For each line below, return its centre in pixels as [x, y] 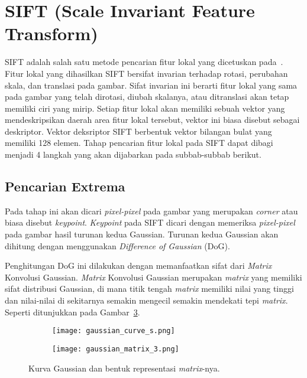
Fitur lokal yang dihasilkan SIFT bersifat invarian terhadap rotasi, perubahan [146, 73]
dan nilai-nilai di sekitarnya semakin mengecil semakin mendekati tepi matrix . [146, 300]
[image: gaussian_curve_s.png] [114, 331]
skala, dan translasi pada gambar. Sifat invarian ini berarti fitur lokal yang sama [151, 85]
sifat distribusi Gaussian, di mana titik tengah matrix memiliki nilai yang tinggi [149, 289]
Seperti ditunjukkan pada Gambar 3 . [72, 312]
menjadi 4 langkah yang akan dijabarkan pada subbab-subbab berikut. [133, 154]
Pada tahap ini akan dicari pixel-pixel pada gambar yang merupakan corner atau [151, 211]
